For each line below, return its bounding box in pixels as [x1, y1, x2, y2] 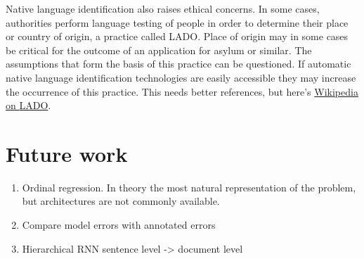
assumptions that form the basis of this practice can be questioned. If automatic [6, 56, 351, 71]
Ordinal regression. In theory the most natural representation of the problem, [22, 179, 356, 194]
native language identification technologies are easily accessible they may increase [6, 70, 356, 84]
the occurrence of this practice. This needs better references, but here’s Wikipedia [6, 84, 358, 99]
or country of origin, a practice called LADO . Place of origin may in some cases [6, 29, 349, 44]
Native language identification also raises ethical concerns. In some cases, [6, 1, 320, 15]
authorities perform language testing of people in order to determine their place [6, 15, 349, 30]
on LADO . [6, 98, 51, 113]
